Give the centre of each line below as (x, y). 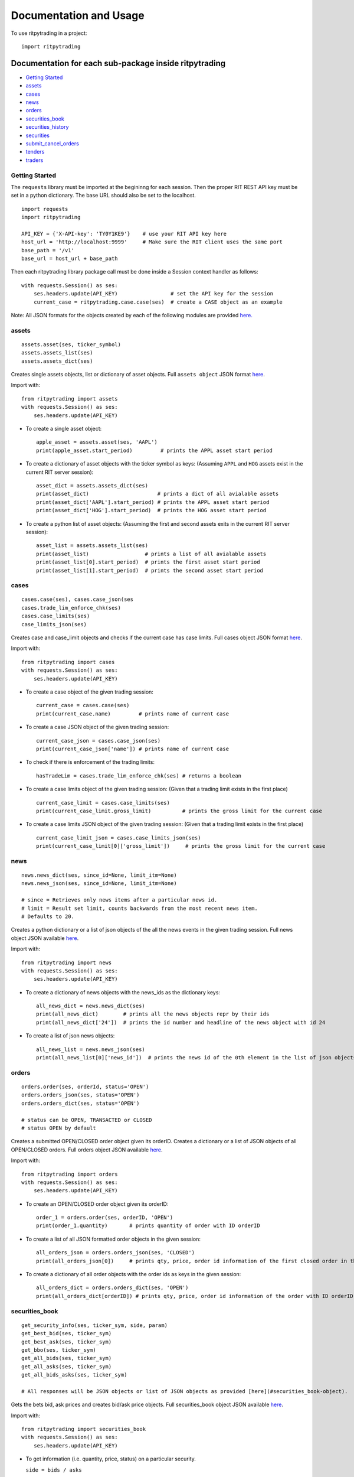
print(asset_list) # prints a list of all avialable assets (151, 554)
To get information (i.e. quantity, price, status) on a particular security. (111, 1459)
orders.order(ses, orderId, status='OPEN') (85, 1087)
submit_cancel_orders (52, 143)
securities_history (47, 127)
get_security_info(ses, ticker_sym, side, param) (95, 1325)
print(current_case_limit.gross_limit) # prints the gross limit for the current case (179, 811)
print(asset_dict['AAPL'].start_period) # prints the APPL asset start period (153, 502)
